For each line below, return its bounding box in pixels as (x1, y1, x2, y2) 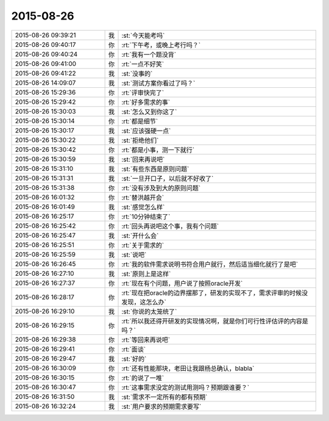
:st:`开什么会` (121, 231, 159, 240)
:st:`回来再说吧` (121, 155, 165, 164)
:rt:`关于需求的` (121, 241, 164, 250)
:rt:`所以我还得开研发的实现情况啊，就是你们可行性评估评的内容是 (121, 317, 309, 325)
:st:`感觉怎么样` (121, 203, 165, 211)
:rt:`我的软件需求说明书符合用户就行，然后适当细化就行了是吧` (121, 260, 299, 268)
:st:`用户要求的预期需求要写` (121, 402, 202, 411)
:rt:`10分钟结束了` (121, 212, 171, 221)
